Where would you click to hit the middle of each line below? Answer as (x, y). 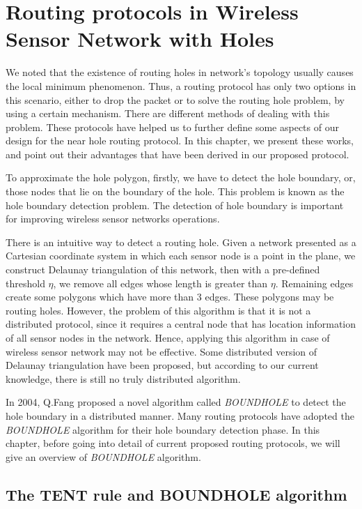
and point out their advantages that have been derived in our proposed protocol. (178, 154)
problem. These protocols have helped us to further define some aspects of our (172, 127)
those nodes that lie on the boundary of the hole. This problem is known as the (175, 191)
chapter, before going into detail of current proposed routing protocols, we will (173, 443)
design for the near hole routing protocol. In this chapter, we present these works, (180, 140)
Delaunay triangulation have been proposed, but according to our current (162, 365)
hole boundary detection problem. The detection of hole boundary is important (175, 205)
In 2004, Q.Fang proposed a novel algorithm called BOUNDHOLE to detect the (176, 402)
